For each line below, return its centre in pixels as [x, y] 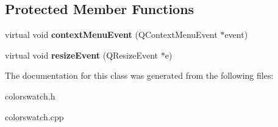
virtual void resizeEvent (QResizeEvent [81, 55]
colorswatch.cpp [34, 116]
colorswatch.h [30, 96]
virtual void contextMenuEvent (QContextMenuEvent [111, 34]
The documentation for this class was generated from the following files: [139, 75]
